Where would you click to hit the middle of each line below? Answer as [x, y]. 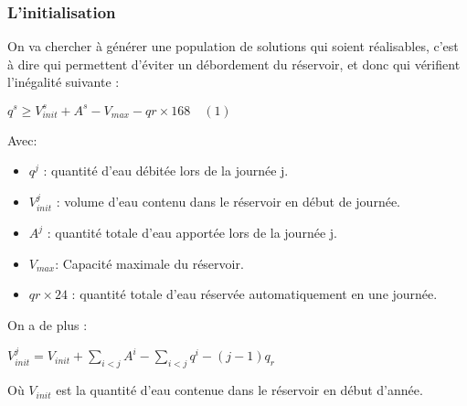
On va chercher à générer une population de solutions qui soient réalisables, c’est [233, 46]
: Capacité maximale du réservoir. [149, 263]
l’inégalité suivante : [64, 82]
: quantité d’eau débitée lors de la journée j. [166, 171]
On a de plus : [48, 324]
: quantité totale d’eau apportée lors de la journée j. [192, 233]
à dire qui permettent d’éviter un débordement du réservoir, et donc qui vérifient [234, 64]
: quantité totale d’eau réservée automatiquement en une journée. [255, 294]
